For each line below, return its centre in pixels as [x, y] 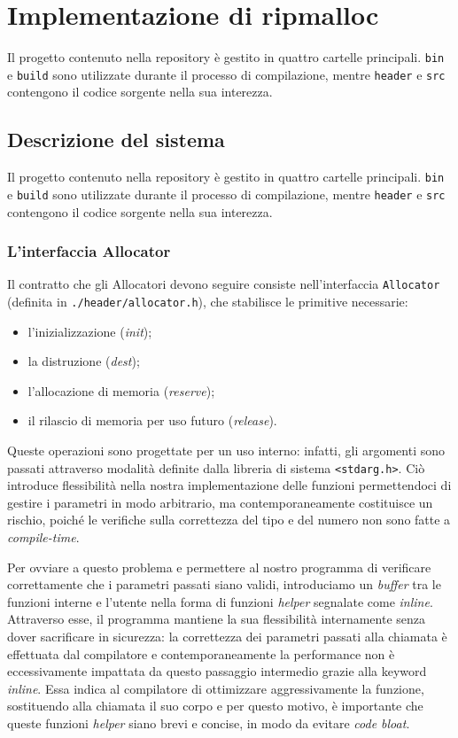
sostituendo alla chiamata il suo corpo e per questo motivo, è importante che [215, 706]
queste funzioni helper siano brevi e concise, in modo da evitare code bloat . [209, 723]
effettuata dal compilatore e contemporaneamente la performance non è [201, 653]
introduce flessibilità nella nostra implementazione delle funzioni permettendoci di [229, 485]
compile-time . [43, 537]
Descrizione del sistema [116, 140]
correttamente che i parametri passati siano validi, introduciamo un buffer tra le [224, 584]
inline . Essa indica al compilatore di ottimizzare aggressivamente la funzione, [216, 688]
